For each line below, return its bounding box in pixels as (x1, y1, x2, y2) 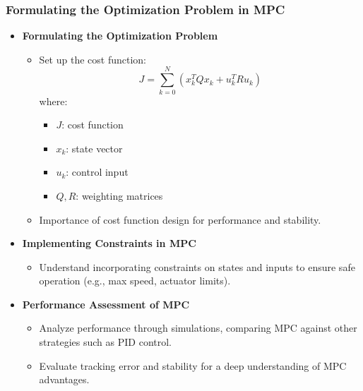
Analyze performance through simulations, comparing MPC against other (39, 320, 357, 335)
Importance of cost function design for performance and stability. (39, 212, 321, 227)
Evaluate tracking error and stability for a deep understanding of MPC (39, 358, 347, 373)
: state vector (66, 140, 123, 155)
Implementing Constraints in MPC (22, 236, 196, 251)
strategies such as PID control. (39, 335, 172, 349)
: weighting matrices (76, 188, 163, 203)
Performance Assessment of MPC (22, 296, 190, 311)
